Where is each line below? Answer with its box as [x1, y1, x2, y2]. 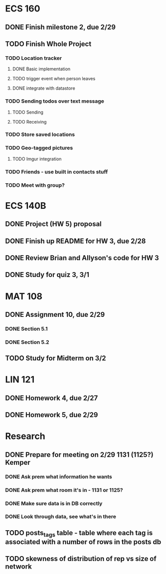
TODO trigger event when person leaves [12, 76, 96, 82]
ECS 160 [5, 3, 40, 14]
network [5, 563, 32, 571]
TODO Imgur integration [12, 155, 62, 162]
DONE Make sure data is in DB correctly [5, 500, 103, 507]
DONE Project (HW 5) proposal [5, 220, 102, 228]
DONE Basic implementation [12, 66, 71, 72]
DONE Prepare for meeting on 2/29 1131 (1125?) [5, 450, 154, 459]
